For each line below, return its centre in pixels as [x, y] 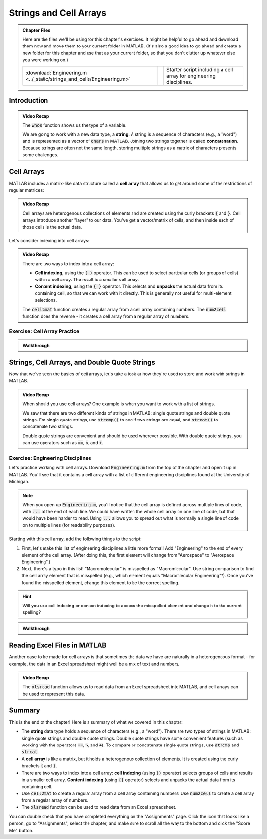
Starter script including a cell [200, 69]
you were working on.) [45, 60]
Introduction [29, 101]
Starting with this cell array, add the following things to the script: [75, 539]
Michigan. [19, 482]
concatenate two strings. [48, 427]
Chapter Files [37, 30]
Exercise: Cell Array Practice [44, 331]
